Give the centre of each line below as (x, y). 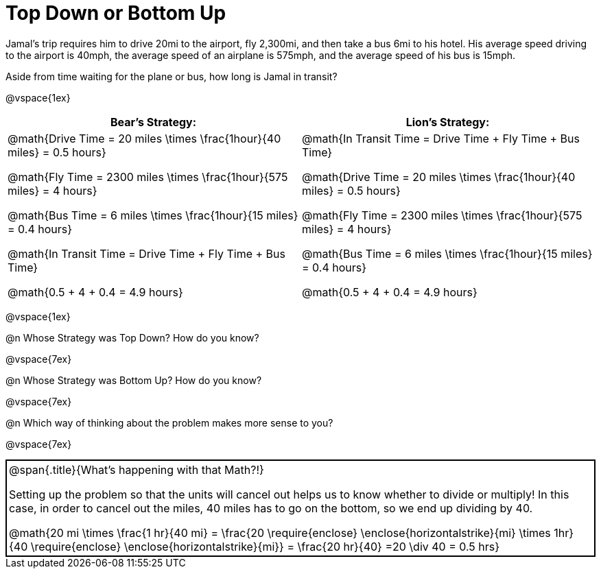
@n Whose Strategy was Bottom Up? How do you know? (134, 380)
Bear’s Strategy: (153, 122)
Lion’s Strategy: (448, 122)
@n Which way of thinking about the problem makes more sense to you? (169, 422)
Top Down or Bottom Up (116, 13)
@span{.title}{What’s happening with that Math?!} (137, 469)
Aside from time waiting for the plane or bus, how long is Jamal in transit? (172, 76)
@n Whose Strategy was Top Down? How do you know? (132, 337)
